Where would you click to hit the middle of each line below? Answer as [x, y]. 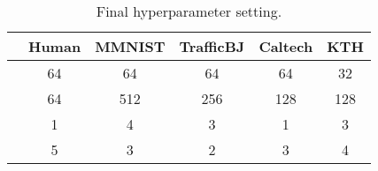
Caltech [286, 46]
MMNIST [130, 46]
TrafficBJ [212, 46]
